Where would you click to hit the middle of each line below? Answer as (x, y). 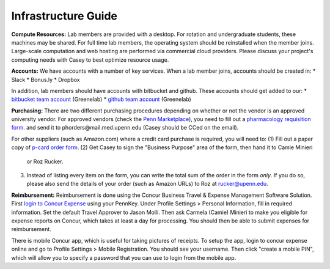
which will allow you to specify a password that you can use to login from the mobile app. (124, 257)
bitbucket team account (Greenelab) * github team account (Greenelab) (101, 99)
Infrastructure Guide (64, 16)
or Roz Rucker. (45, 161)
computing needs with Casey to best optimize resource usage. (90, 60)
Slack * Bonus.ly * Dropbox (46, 79)
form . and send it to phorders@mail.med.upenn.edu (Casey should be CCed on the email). (125, 128)
